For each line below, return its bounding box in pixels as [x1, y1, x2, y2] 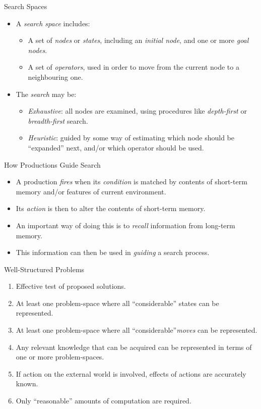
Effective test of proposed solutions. [16, 281, 126, 291]
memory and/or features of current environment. [16, 186, 166, 196]
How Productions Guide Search [4, 159, 101, 170]
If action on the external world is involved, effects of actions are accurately [16, 368, 246, 379]
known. [16, 378, 38, 389]
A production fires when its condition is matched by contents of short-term [16, 176, 247, 187]
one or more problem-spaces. [16, 351, 104, 362]
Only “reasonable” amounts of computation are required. [16, 395, 191, 406]
